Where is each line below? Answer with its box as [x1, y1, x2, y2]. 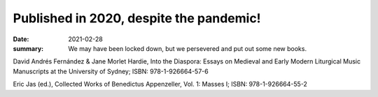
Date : [13, 35, 29, 43]
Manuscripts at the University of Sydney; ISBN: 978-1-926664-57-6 [13, 67, 209, 75]
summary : [13, 44, 44, 52]
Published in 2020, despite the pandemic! [13, 10, 262, 26]
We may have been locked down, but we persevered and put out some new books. [68, 44, 307, 52]
